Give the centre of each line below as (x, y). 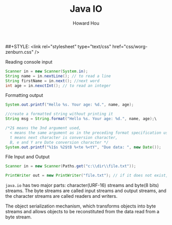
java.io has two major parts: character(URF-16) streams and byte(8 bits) (82, 186)
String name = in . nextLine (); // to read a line (58, 76)
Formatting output (24, 95)
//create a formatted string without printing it (59, 114)
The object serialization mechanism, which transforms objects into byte (81, 206)
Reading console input (29, 62)
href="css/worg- (130, 46)
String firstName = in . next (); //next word (52, 81)
